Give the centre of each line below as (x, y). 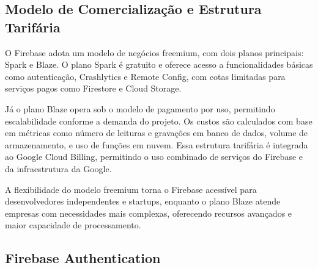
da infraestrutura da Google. (58, 168)
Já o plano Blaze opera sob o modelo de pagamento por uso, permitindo (140, 108)
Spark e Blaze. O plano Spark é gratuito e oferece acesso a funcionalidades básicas (159, 64)
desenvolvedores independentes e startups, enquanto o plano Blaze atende (143, 201)
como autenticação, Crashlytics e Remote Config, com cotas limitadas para (145, 76)
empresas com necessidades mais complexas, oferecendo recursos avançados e (149, 213)
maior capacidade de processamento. (73, 225)
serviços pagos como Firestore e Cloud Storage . (93, 88)
